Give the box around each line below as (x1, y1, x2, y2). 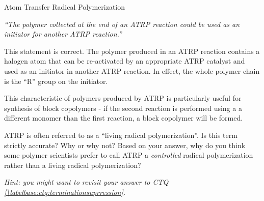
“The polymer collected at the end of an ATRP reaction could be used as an (4, 18, 240, 29)
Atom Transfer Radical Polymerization (4, 2, 125, 12)
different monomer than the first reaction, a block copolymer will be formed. (4, 112, 243, 123)
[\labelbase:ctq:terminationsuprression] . (4, 186, 126, 197)
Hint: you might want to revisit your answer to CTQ (4, 177, 169, 187)
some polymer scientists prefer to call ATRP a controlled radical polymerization (4, 150, 253, 160)
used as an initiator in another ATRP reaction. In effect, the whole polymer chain (4, 65, 260, 76)
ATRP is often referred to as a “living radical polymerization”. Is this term (4, 129, 237, 140)
